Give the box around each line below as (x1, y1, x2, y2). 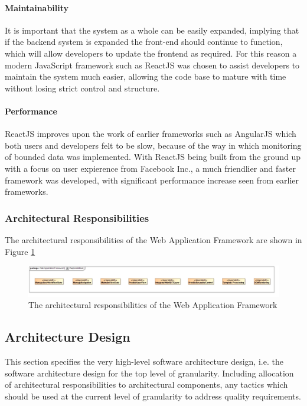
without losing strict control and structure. (5, 81, 160, 94)
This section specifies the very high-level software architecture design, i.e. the (5, 355, 283, 368)
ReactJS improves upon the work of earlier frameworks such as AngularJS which (5, 127, 296, 140)
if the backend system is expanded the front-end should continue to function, (5, 35, 283, 48)
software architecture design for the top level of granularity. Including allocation (5, 366, 294, 379)
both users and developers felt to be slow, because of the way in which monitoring (5, 139, 302, 151)
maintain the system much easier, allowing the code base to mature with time (5, 70, 286, 83)
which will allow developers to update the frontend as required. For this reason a (5, 47, 297, 59)
